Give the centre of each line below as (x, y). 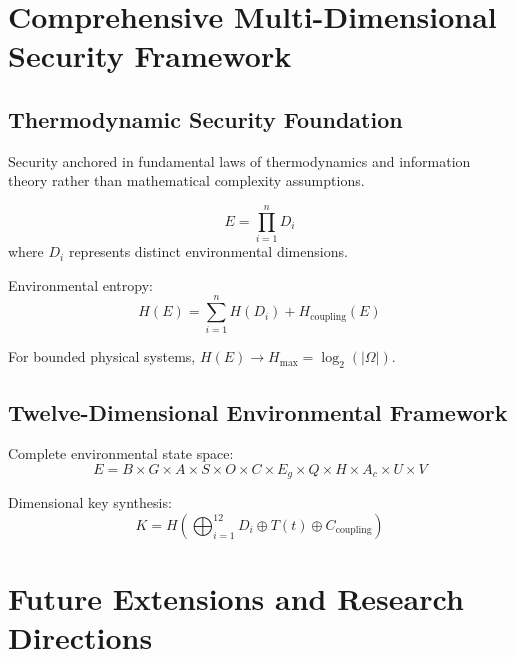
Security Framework (150, 55)
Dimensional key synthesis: (90, 502)
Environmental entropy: (80, 284)
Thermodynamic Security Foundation (205, 118)
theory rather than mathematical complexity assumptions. (186, 180)
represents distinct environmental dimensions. (208, 251)
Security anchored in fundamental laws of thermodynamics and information (239, 160)
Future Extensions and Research (236, 598)
